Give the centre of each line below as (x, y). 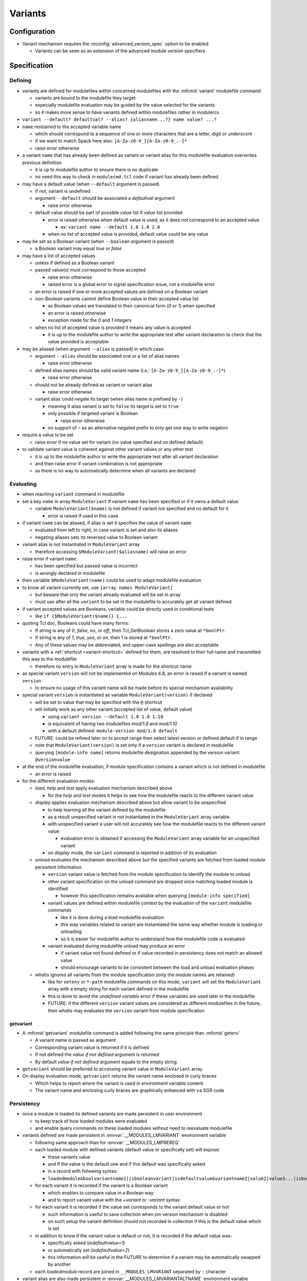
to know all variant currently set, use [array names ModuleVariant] (98, 587)
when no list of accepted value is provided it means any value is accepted (113, 327)
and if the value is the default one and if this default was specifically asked (127, 1164)
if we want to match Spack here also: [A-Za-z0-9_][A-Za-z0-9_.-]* (111, 141)
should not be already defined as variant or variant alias (94, 385)
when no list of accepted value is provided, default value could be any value (128, 234)
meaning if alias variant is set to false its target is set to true (113, 406)
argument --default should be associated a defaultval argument (105, 198)
